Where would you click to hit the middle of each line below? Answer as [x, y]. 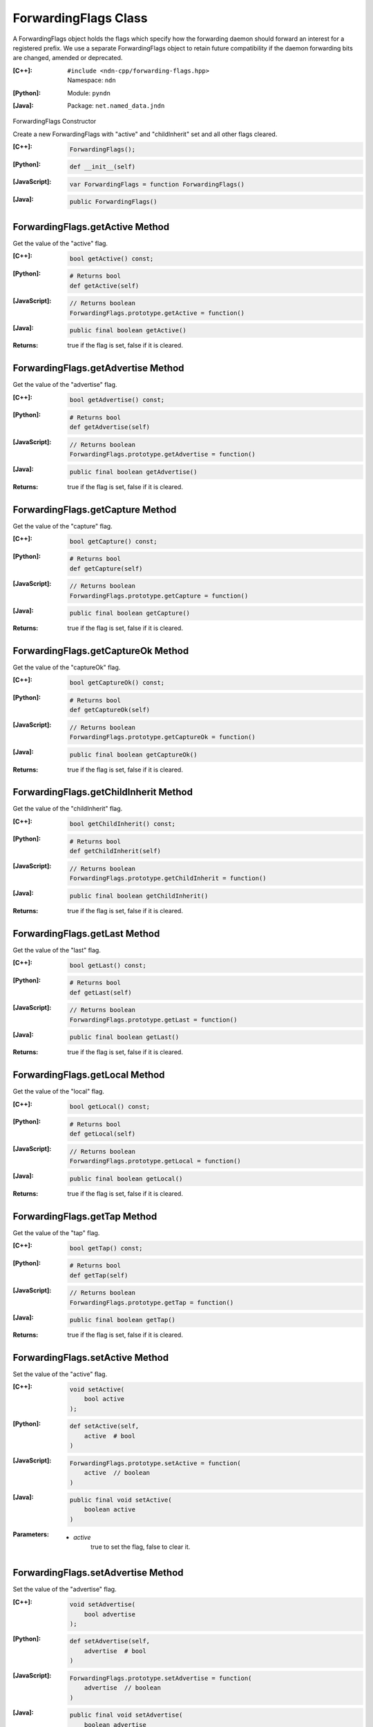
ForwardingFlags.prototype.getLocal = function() [155, 1161]
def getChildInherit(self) [115, 851]
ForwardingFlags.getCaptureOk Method [101, 650]
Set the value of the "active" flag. [60, 1374]
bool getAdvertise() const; [117, 400]
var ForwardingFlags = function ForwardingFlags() [157, 184]
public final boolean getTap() [123, 1320]
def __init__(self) [103, 167]
